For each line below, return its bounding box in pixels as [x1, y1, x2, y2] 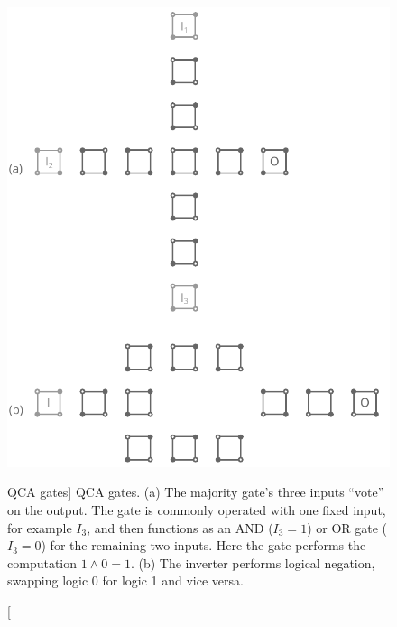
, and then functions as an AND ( [87, 518, 273, 537]
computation [7, 553, 78, 572]
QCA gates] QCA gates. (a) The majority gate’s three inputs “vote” [7, 482, 384, 501]
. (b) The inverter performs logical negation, [130, 553, 375, 572]
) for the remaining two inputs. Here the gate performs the [41, 536, 366, 555]
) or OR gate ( [307, 518, 388, 537]
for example [7, 518, 72, 537]
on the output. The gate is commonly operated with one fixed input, [7, 500, 386, 519]
